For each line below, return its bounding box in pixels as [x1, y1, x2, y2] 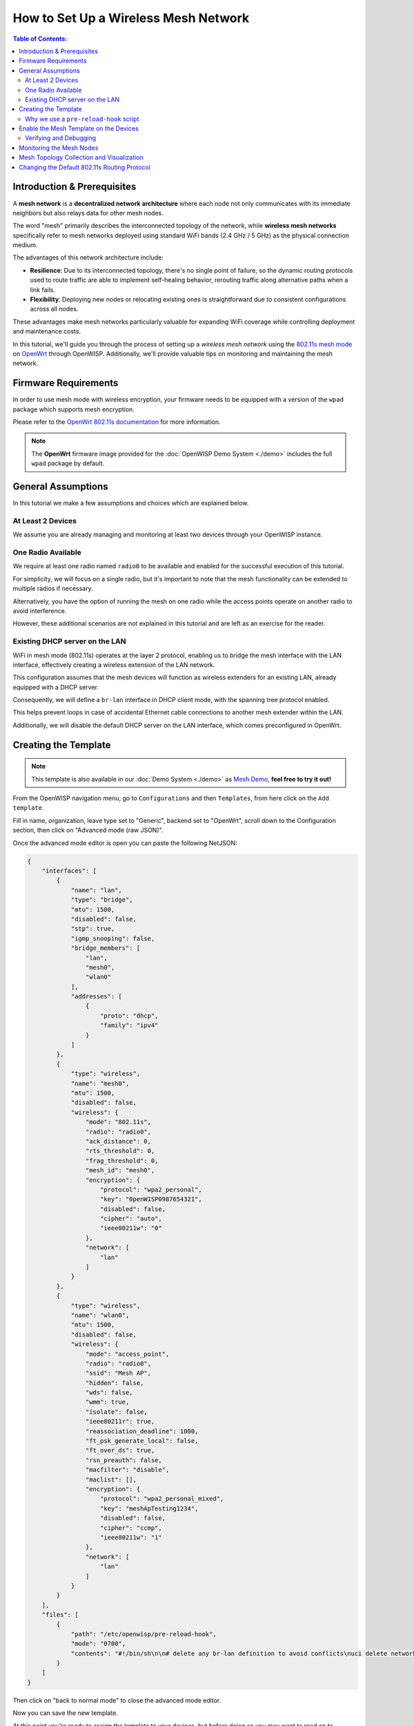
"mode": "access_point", [85, 1350, 170, 1358]
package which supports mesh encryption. [12, 405, 135, 414]
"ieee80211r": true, [85, 1417, 155, 1426]
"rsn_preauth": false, [85, 1456, 162, 1464]
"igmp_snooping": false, [70, 934, 155, 942]
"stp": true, [70, 925, 115, 933]
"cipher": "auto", [100, 1215, 162, 1223]
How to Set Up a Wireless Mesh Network [12, 10, 250, 26]
